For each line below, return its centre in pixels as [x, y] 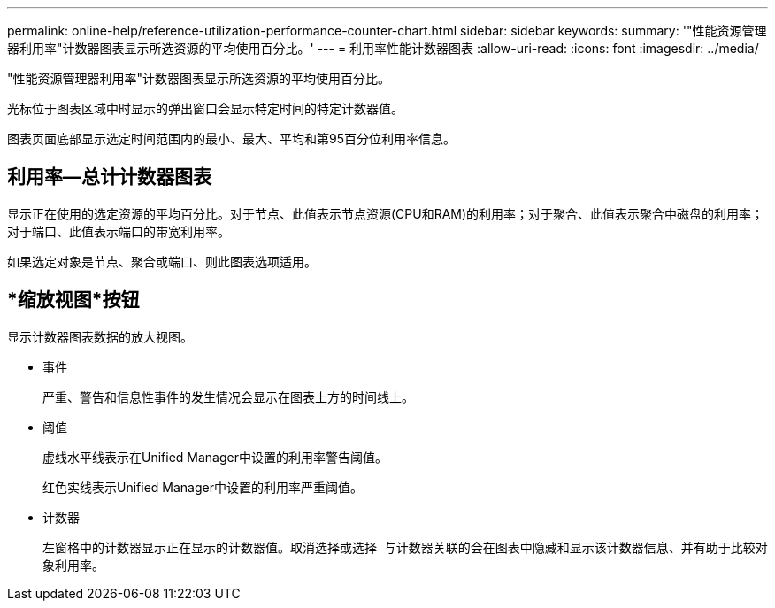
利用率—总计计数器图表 [109, 177]
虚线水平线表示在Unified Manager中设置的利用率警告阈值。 [215, 457]
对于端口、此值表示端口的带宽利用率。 [119, 231]
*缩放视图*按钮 [73, 300]
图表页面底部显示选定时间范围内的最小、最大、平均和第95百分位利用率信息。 [231, 139]
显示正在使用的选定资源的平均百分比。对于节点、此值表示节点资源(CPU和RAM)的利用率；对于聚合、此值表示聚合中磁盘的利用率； [386, 213]
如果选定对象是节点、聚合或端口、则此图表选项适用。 [162, 261]
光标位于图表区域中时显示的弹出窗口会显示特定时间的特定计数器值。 [205, 108]
